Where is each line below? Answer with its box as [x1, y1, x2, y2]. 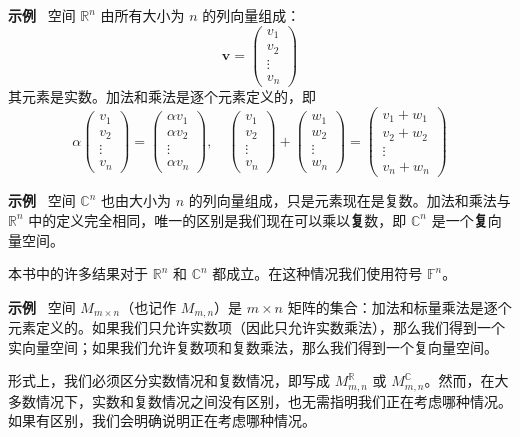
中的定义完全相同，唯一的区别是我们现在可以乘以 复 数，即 [28, 209, 407, 230]
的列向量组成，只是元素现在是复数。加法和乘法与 [188, 190, 511, 211]
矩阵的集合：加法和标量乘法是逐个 [287, 296, 512, 317]
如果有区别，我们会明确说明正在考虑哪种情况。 [8, 410, 316, 431]
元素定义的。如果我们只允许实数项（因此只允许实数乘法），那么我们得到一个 [8, 317, 505, 338]
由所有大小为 [100, 5, 185, 25]
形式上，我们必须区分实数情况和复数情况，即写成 [8, 370, 330, 391]
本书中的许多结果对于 [8, 263, 148, 284]
